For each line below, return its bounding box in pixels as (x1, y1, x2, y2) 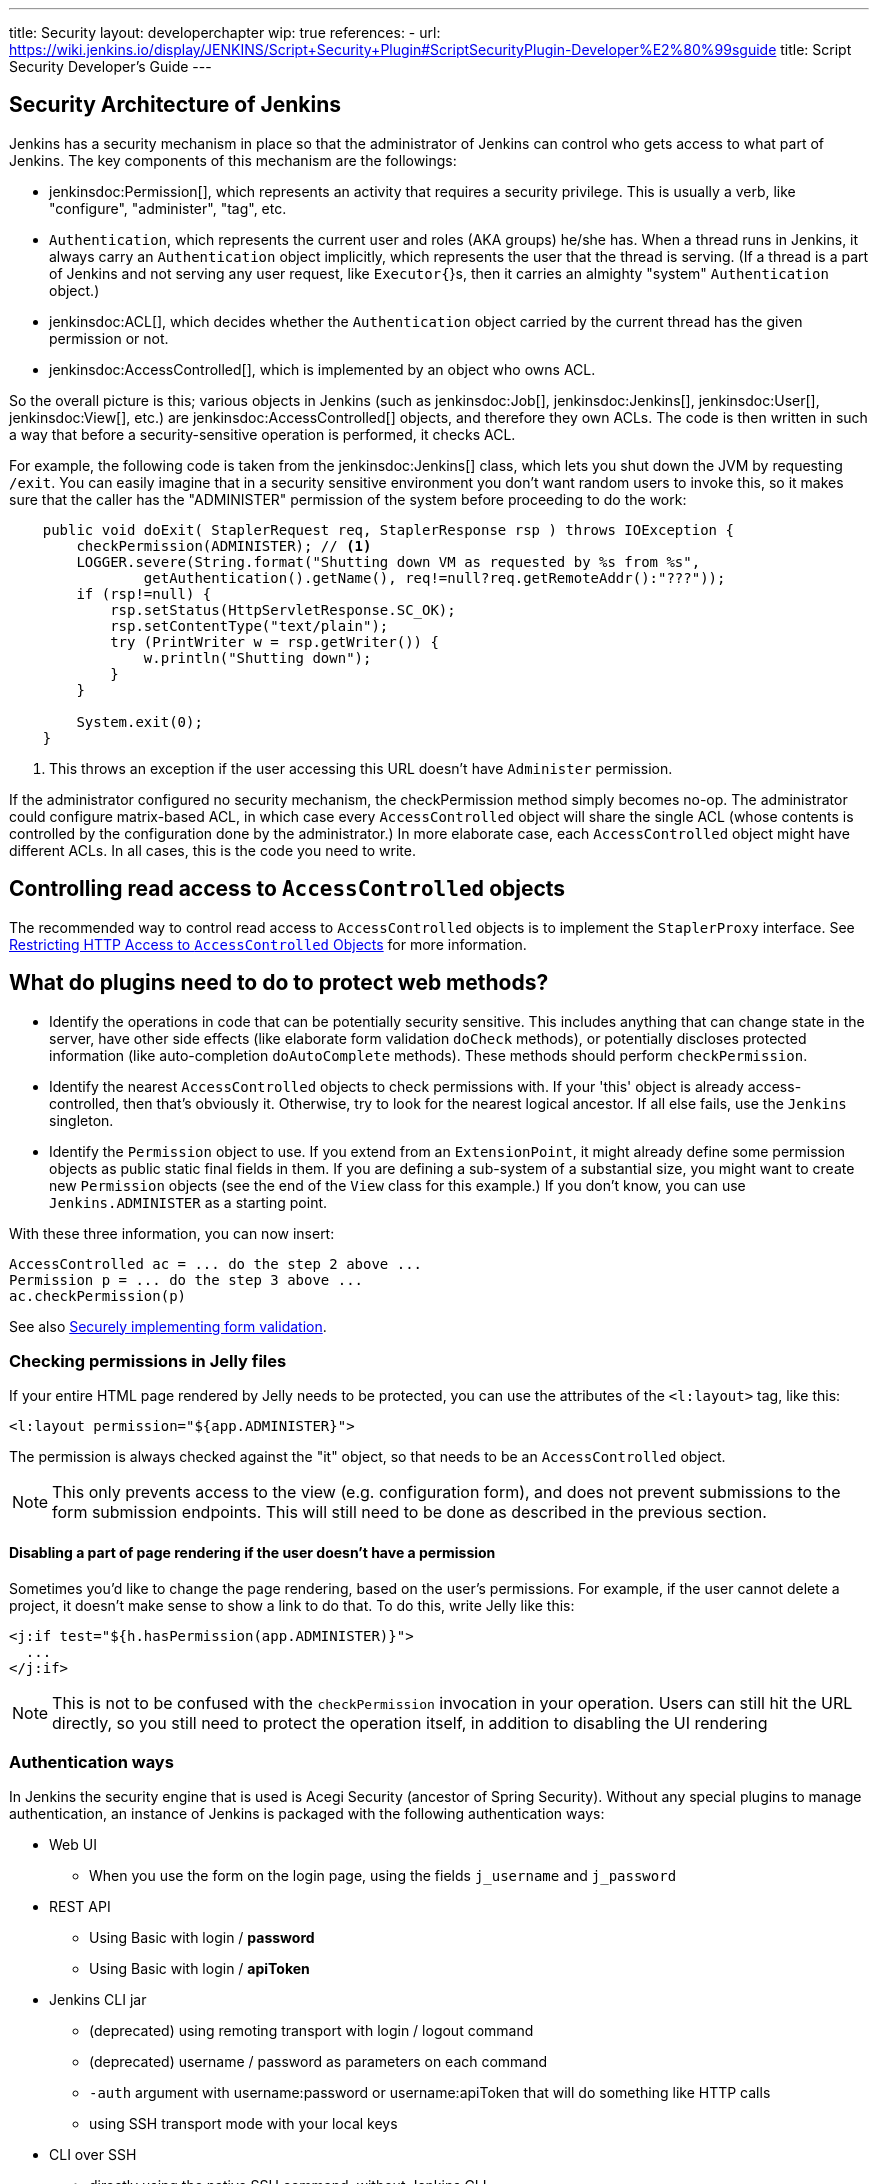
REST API (49, 1898, 111, 1916)
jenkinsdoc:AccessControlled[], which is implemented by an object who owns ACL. (49, 360, 596, 378)
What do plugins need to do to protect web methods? (9, 970, 549, 996)
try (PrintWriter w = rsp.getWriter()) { (110, 633, 439, 650)
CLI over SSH (49, 2146, 137, 2164)
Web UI (49, 1836, 97, 1854)
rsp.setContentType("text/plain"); (110, 617, 389, 634)
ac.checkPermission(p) (9, 1287, 187, 1304)
